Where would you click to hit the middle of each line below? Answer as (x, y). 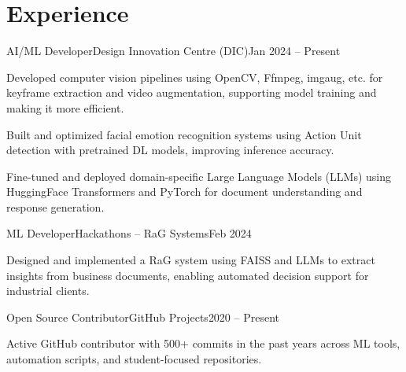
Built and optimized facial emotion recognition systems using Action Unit (184, 134)
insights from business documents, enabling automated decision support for (188, 275)
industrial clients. (48, 291)
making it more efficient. (65, 107)
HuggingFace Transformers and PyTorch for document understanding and (185, 192)
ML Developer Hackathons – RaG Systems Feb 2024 (129, 233)
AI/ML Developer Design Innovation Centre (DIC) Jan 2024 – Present (173, 51)
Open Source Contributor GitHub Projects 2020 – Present (143, 317)
